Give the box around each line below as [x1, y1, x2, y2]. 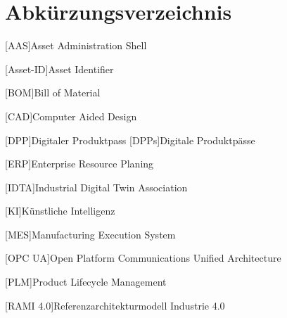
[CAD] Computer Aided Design [5, 108, 137, 123]
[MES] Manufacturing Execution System [5, 227, 176, 241]
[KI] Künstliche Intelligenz [5, 203, 115, 218]
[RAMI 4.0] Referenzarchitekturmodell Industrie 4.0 [5, 298, 225, 312]
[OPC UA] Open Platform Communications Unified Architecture [5, 250, 281, 265]
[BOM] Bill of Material [5, 85, 101, 100]
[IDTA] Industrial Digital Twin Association [5, 179, 188, 194]
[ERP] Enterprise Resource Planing [5, 156, 154, 171]
